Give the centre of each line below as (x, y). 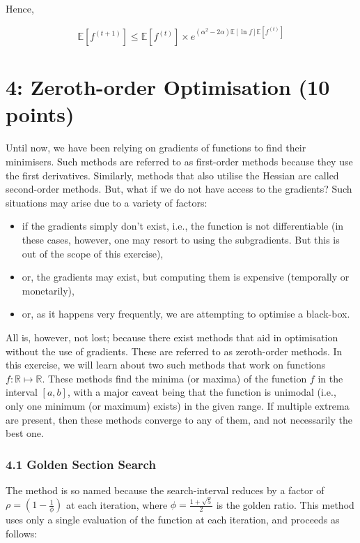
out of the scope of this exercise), (93, 253)
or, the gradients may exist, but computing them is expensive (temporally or (186, 277)
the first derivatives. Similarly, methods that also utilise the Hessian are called (172, 175)
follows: (22, 533)
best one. (25, 433)
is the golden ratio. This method (285, 504)
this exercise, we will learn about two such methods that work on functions (166, 365)
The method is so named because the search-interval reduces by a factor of (165, 490)
